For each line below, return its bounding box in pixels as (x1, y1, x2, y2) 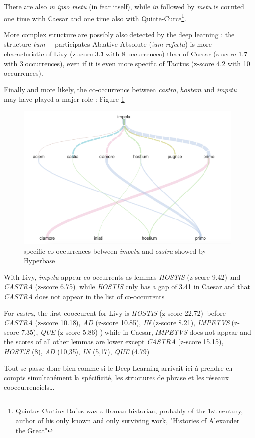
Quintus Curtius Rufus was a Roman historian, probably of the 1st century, (15, 406, 243, 416)
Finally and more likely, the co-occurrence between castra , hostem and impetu (4, 84, 237, 94)
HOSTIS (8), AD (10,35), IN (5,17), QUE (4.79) (4, 346, 150, 356)
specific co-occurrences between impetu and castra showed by (24, 246, 206, 256)
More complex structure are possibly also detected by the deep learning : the (4, 29, 235, 39)
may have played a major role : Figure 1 (4, 94, 125, 104)
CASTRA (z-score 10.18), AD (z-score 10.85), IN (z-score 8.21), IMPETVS (4, 317, 229, 328)
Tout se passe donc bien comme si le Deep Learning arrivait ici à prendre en (4, 362, 233, 373)
